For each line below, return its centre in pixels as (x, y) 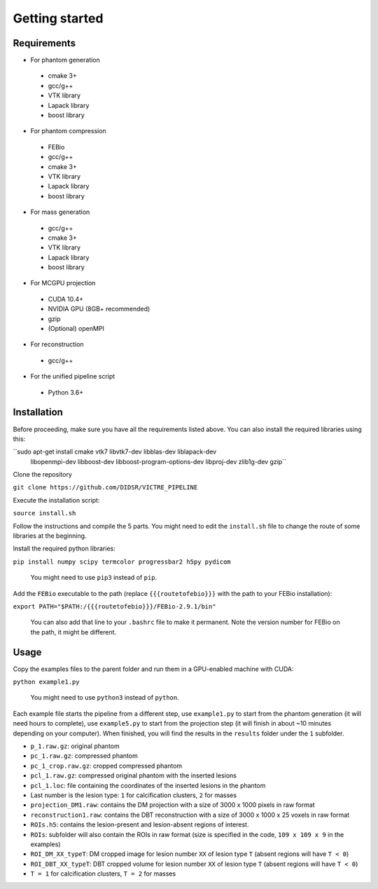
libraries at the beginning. (50, 536)
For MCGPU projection (63, 283)
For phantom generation (65, 60)
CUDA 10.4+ (66, 299)
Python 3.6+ (66, 392)
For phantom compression (68, 131)
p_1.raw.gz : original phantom (75, 746)
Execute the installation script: (56, 500)
